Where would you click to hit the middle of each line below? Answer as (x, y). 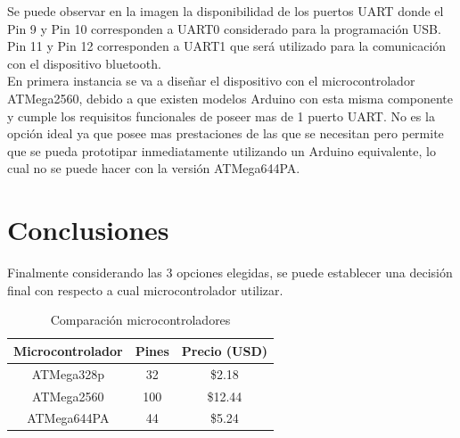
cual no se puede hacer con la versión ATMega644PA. (154, 168)
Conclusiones (88, 230)
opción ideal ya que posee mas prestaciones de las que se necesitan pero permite (226, 133)
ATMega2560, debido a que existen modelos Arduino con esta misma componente (230, 98)
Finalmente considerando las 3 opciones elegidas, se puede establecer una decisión (230, 273)
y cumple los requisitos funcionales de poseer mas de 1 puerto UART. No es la (221, 116)
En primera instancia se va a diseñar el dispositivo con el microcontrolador (211, 81)
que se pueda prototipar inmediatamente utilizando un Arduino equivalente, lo (222, 150)
